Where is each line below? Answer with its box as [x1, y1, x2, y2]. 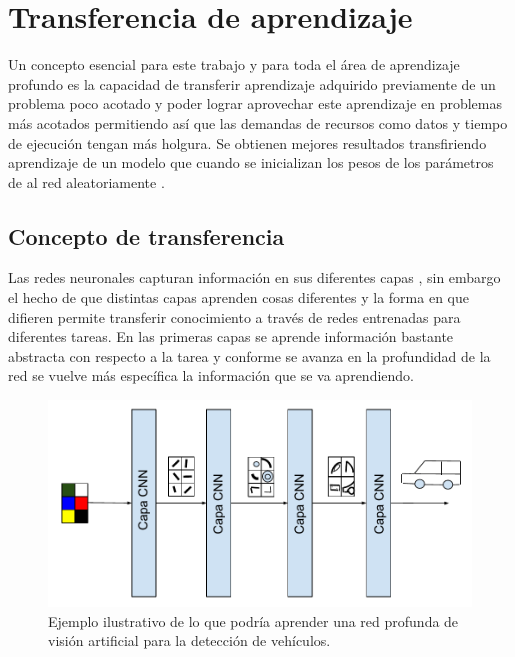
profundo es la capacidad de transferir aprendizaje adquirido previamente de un [8, 73, 496, 94]
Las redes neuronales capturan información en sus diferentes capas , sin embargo [8, 267, 501, 288]
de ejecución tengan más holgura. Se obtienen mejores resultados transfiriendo [8, 132, 487, 153]
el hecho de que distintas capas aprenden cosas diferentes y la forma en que [8, 287, 469, 308]
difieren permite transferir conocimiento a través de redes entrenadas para [8, 306, 461, 327]
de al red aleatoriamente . [8, 171, 165, 192]
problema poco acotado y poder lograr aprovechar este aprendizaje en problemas [8, 93, 502, 114]
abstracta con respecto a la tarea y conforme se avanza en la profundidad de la [8, 345, 491, 366]
